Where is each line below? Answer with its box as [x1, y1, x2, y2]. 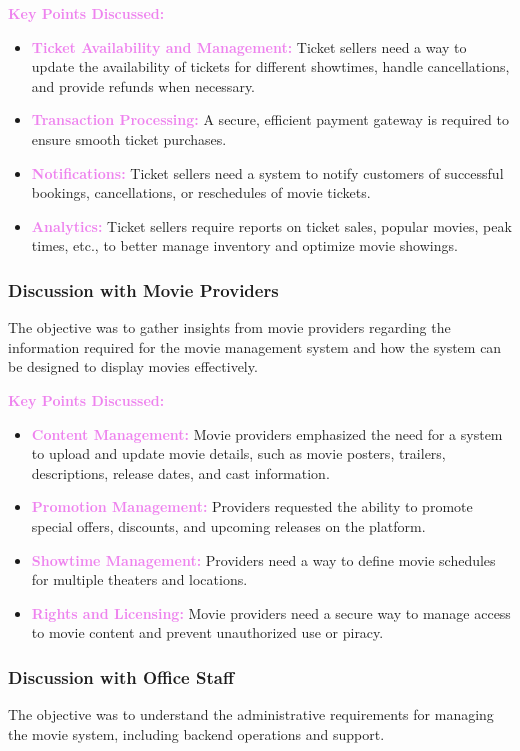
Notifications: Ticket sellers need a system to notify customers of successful [31, 162, 504, 183]
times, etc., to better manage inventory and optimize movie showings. [31, 235, 458, 256]
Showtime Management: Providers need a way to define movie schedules [31, 549, 496, 570]
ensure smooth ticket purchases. [31, 128, 227, 149]
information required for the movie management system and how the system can [8, 336, 502, 357]
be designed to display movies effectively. [8, 356, 258, 377]
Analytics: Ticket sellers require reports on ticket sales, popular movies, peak [31, 215, 512, 236]
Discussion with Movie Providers [8, 277, 279, 302]
